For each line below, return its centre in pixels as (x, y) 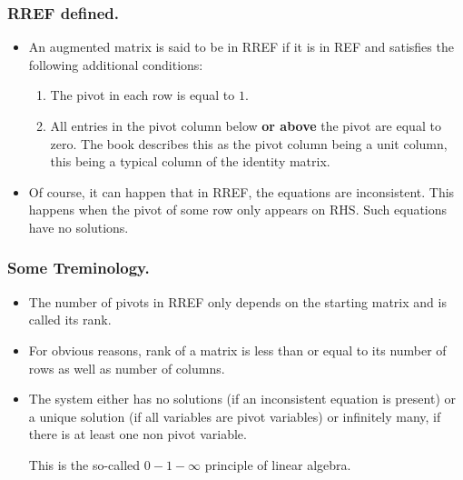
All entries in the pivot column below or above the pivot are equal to (246, 125)
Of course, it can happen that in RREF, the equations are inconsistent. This (241, 191)
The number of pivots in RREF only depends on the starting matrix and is (237, 301)
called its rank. (70, 320)
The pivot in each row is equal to (143, 95)
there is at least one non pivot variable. (138, 434)
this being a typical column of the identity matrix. (190, 161)
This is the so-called (84, 464)
